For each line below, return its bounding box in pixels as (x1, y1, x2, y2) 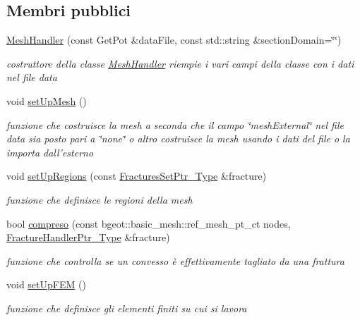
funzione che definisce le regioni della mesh (6, 192, 193, 207)
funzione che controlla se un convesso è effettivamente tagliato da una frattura (6, 253, 344, 268)
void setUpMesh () (6, 93, 87, 108)
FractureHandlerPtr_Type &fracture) (6, 230, 170, 245)
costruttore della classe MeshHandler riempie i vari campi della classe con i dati (6, 56, 354, 70)
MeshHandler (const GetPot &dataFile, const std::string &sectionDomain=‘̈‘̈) (6, 32, 342, 47)
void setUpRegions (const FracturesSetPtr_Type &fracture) (6, 168, 267, 183)
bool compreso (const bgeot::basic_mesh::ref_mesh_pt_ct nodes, (6, 216, 291, 230)
